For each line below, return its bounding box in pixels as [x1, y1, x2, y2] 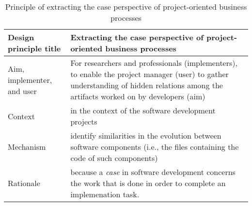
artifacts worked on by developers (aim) [70, 91, 205, 102]
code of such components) [70, 152, 158, 163]
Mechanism [8, 141, 46, 152]
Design [8, 32, 34, 43]
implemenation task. [70, 189, 140, 200]
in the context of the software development [70, 105, 216, 116]
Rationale [8, 177, 40, 189]
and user [8, 85, 37, 96]
